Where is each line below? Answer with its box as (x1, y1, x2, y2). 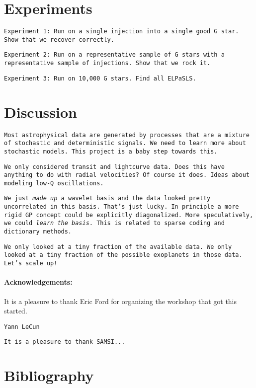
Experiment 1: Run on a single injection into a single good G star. (4, 28, 239, 35)
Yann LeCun (4, 323, 40, 330)
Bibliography (4, 365, 94, 386)
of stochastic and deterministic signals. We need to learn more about (4, 140, 246, 147)
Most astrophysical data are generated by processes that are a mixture (4, 131, 250, 139)
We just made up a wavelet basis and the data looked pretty (4, 195, 211, 202)
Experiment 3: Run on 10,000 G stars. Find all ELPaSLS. (4, 75, 196, 82)
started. (4, 306, 27, 316)
